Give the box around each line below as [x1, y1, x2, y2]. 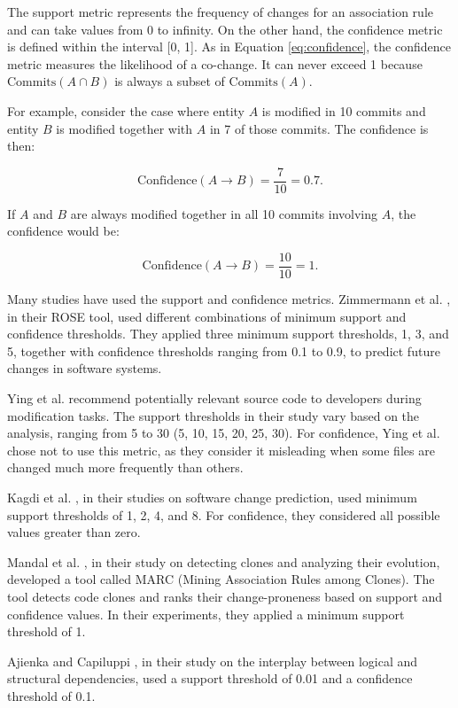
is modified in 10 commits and [261, 101, 426, 120]
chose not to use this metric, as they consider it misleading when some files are [7, 440, 435, 459]
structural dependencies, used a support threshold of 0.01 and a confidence [7, 669, 413, 688]
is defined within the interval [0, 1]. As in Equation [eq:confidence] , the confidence [7, 37, 451, 56]
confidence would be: [7, 222, 120, 240]
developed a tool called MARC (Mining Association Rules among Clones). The [7, 570, 435, 588]
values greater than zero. [7, 523, 141, 541]
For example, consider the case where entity [7, 101, 245, 120]
